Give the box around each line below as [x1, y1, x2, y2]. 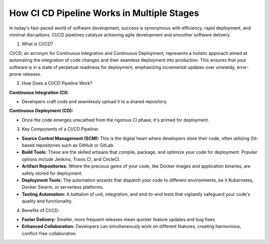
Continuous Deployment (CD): [9, 108, 73, 114]
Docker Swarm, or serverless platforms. [21, 184, 104, 190]
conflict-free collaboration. [21, 230, 77, 237]
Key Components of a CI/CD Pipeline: [21, 126, 99, 132]
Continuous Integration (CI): [9, 89, 69, 95]
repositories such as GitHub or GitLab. [35, 142, 114, 148]
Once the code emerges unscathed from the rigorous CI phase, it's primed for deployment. [21, 117, 209, 123]
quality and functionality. [21, 198, 72, 204]
